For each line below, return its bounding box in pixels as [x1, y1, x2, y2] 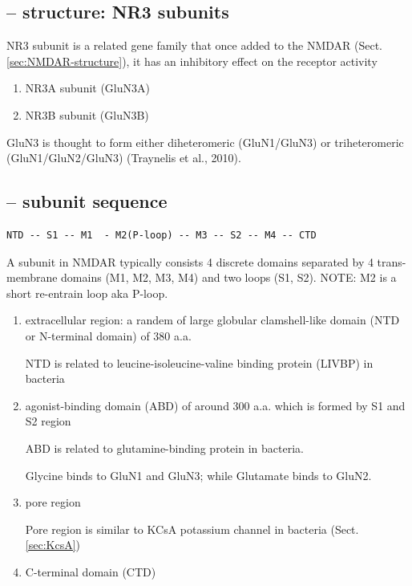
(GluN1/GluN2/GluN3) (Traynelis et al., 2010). [6, 149, 241, 166]
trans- [377, 253, 406, 270]
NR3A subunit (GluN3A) [25, 79, 150, 96]
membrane [6, 269, 58, 286]
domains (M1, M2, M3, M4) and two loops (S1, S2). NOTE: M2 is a [61, 269, 397, 286]
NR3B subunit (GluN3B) [25, 106, 149, 123]
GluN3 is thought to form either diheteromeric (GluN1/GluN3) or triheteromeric [6, 133, 404, 150]
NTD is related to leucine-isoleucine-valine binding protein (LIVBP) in [25, 354, 374, 371]
